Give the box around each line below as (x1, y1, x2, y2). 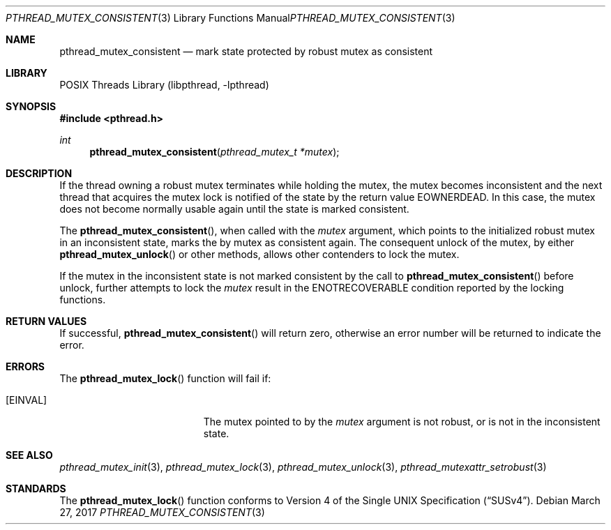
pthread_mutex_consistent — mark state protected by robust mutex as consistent (59, 45, 433, 57)
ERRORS (6, 361, 45, 372)
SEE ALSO (6, 449, 53, 461)
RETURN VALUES (6, 315, 87, 327)
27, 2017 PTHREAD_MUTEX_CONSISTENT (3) (59, 506, 265, 518)
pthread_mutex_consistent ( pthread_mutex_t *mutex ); (89, 146, 340, 158)
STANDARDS (6, 483, 66, 494)
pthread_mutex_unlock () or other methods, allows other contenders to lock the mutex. (59, 248, 460, 260)
